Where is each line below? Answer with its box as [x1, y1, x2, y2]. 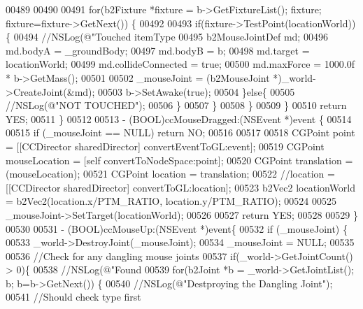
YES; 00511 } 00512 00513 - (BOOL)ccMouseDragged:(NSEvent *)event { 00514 [6, 111, 352, 126]
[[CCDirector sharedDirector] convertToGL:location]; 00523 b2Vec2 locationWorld [6, 180, 356, 194]
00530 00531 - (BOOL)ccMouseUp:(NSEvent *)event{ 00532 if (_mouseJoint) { [6, 221, 348, 236]
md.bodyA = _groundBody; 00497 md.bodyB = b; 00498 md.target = [6, 43, 310, 57]
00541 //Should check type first [6, 289, 141, 304]
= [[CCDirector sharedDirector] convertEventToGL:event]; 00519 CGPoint [6, 138, 325, 153]
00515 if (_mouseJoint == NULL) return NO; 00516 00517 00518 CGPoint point [6, 125, 355, 140]
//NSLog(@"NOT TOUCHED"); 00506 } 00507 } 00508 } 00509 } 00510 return [6, 98, 347, 113]
